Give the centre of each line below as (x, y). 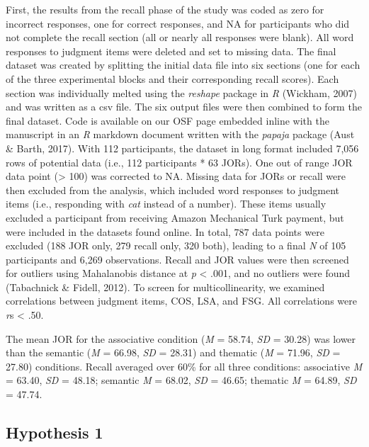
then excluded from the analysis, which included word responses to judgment (173, 189)
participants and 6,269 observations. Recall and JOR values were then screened (177, 259)
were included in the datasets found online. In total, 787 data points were (165, 231)
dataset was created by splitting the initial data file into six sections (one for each (183, 65)
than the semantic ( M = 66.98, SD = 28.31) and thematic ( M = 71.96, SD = (173, 352)
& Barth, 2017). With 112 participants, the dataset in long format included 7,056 (182, 148)
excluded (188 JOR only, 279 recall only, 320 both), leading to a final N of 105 (176, 245)
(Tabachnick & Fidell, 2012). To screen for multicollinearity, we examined (165, 287)
